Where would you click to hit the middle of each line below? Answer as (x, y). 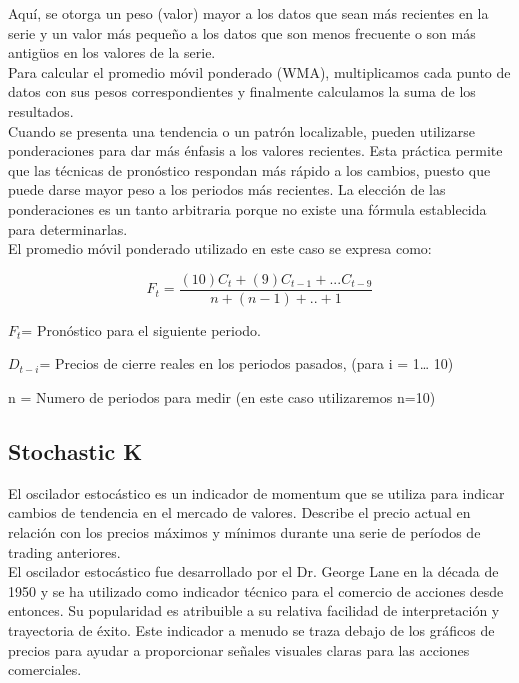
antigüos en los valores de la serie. (112, 52)
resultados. (41, 110)
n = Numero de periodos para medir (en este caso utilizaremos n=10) (222, 396)
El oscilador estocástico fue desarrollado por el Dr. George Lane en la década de (253, 571)
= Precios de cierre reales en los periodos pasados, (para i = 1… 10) (246, 363)
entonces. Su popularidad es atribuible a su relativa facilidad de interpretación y (254, 610)
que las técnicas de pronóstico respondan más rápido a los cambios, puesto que (249, 169)
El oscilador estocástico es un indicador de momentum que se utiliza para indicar (256, 492)
